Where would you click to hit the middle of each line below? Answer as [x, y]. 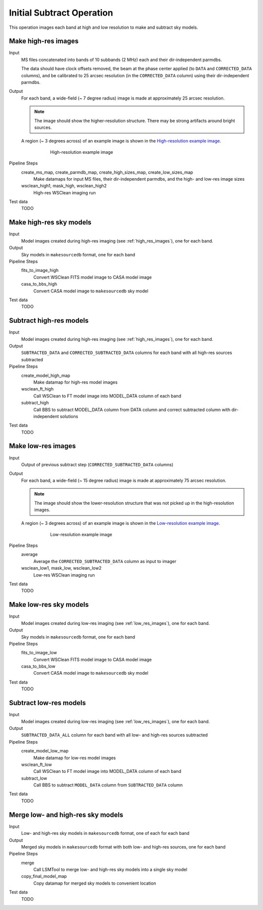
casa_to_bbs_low [38, 666]
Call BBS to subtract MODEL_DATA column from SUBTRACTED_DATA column [108, 785]
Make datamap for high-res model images [75, 382]
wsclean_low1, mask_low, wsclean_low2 [61, 568]
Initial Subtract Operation [61, 13]
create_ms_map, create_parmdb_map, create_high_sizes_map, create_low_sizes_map [107, 172]
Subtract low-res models [47, 703]
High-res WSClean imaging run [65, 192]
